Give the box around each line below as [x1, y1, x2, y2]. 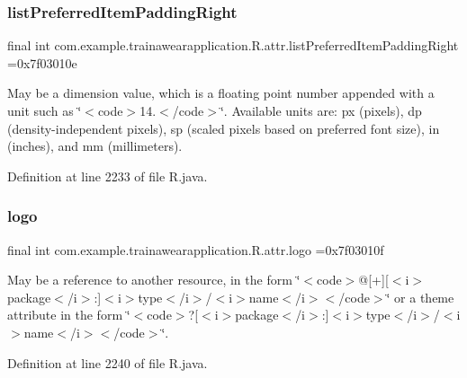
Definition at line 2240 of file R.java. [7, 353, 208, 372]
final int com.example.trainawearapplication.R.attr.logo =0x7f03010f [7, 240, 384, 259]
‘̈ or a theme [386, 287, 454, 306]
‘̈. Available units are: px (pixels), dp [220, 101, 422, 119]
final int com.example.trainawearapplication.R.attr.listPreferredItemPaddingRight [7, 36, 459, 55]
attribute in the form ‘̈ [7, 305, 130, 324]
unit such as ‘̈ [7, 101, 82, 119]
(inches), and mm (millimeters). [7, 136, 183, 155]
